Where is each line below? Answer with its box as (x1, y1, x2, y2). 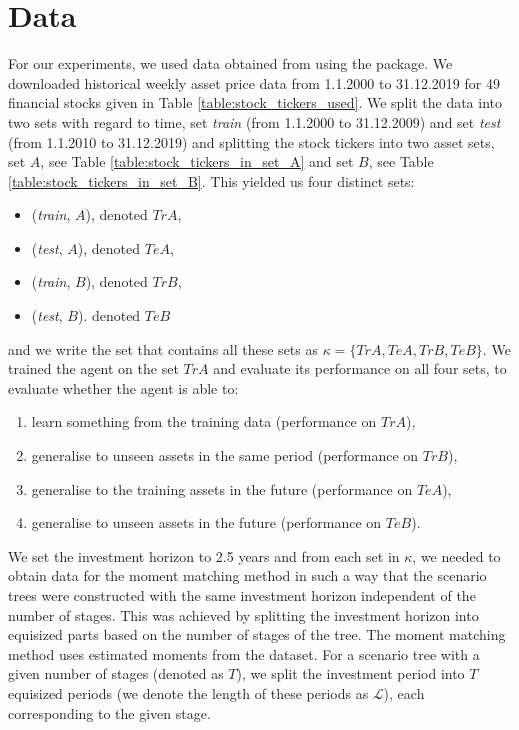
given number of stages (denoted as (8, 663, 224, 684)
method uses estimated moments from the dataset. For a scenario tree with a (8, 643, 480, 664)
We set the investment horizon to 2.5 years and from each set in (8, 545, 400, 566)
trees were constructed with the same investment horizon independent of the (8, 585, 476, 605)
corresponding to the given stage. (8, 702, 211, 723)
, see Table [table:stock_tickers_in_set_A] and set (40, 151, 354, 172)
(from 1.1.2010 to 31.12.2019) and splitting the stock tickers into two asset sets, (8, 131, 495, 152)
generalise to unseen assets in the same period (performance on (31, 445, 419, 466)
